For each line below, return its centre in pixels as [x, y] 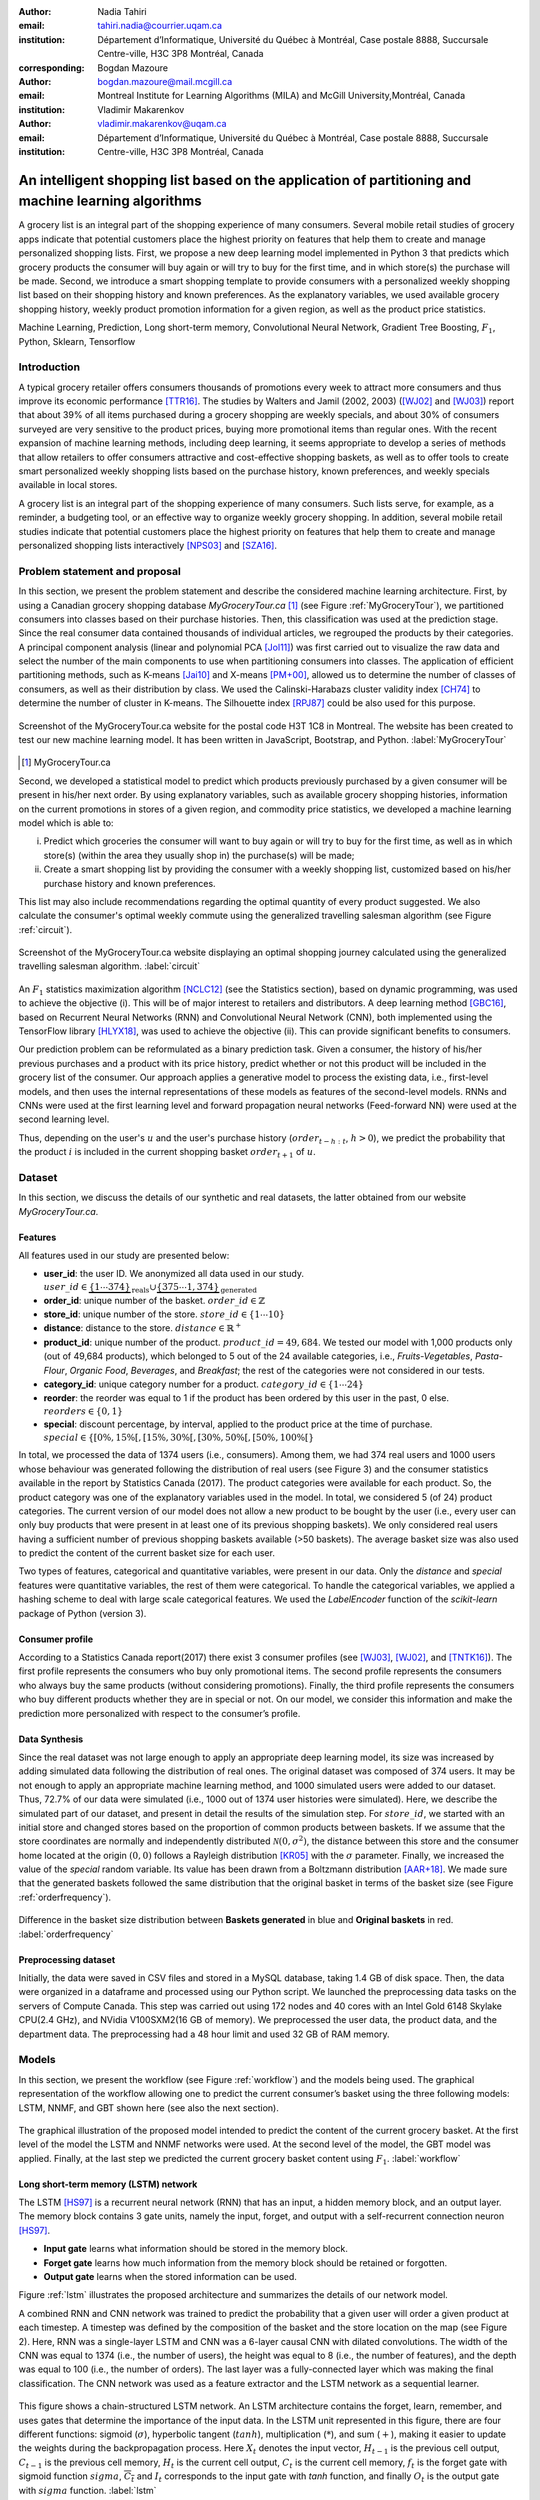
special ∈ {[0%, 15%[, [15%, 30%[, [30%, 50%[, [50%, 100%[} [179, 1437]
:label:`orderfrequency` [66, 1934]
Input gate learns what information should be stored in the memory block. [196, 2249]
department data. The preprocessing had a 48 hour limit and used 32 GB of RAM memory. [204, 2034]
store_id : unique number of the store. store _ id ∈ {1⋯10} [164, 1314]
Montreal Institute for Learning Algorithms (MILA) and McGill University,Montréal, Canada [281, 96]
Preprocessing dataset [67, 1959]
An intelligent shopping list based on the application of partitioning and [245, 180]
